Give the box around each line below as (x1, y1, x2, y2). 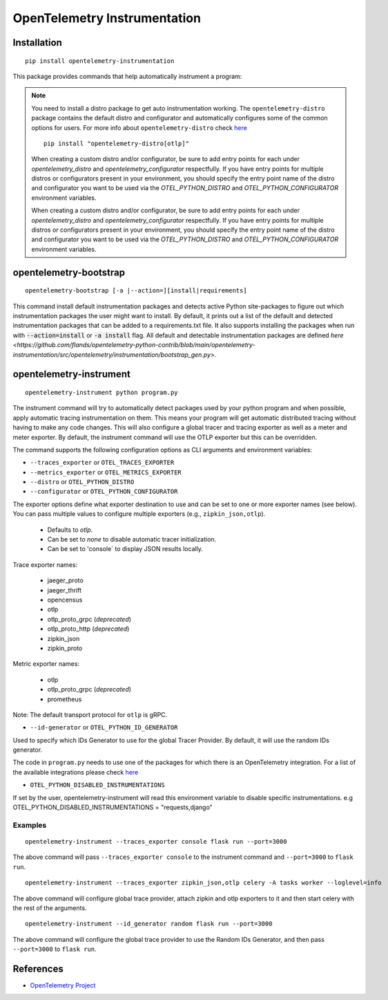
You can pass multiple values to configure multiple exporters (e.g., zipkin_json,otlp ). (12, 510, 266, 518)
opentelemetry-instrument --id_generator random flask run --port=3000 (25, 920, 273, 928)
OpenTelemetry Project (30, 981, 96, 990)
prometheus (47, 695, 82, 703)
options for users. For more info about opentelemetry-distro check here (31, 123, 248, 131)
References (12, 963, 64, 974)
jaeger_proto (47, 576, 84, 584)
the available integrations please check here (12, 768, 139, 776)
